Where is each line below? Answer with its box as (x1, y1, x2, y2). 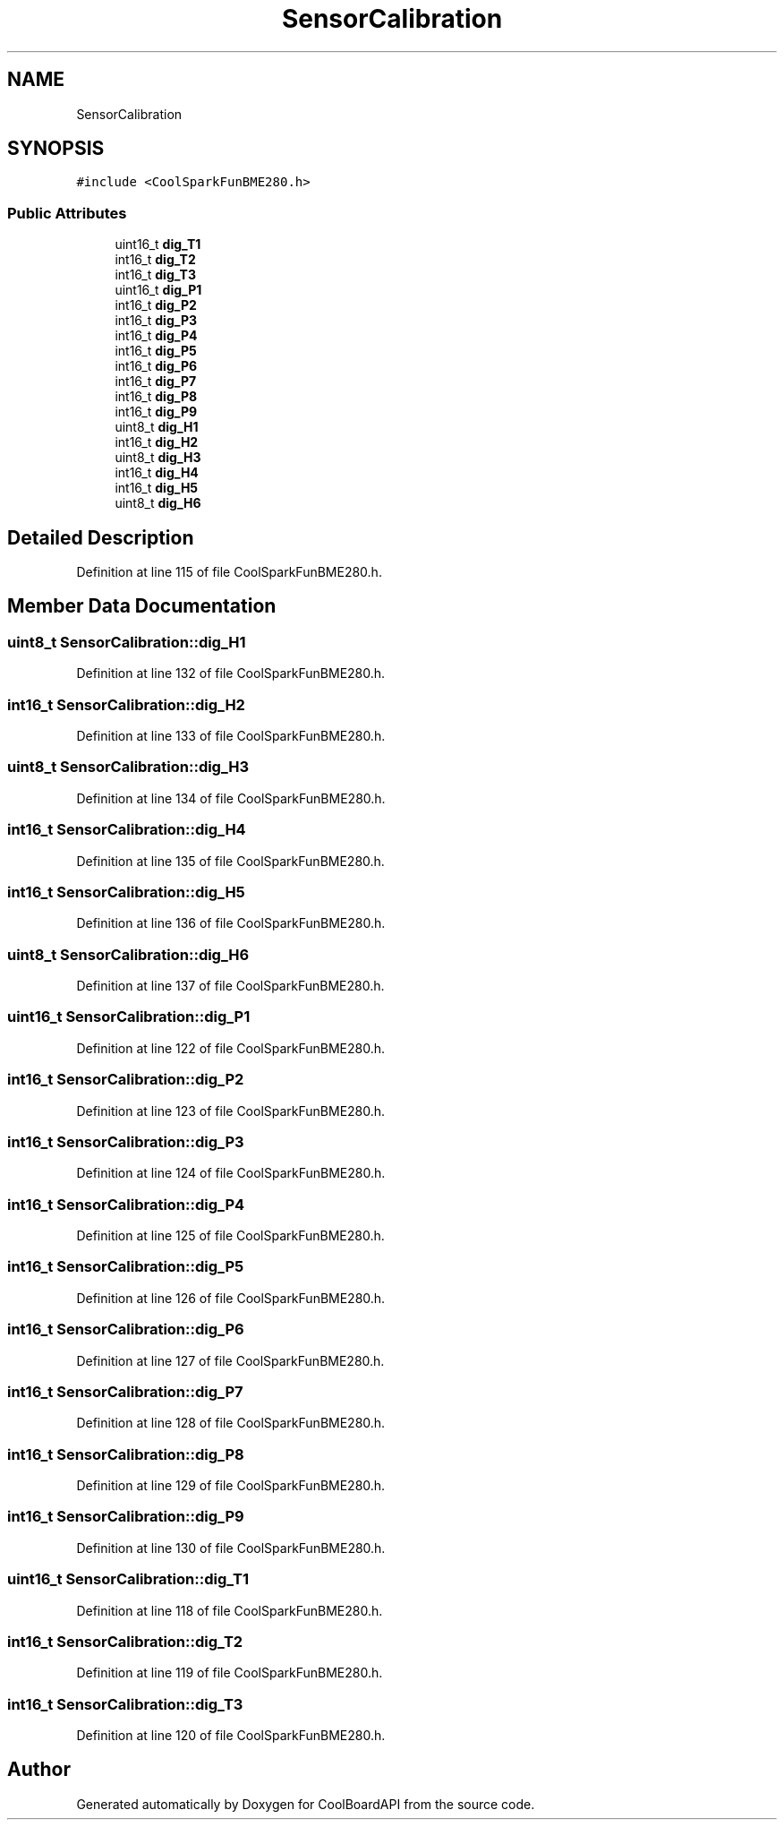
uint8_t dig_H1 (115, 419, 199, 435)
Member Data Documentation (7, 595, 277, 618)
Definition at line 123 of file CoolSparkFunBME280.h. (76, 1102, 386, 1119)
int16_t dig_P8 (115, 389, 198, 405)
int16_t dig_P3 (115, 313, 197, 329)
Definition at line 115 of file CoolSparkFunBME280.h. (76, 564, 382, 580)
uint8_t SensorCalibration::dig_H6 (7, 945, 250, 964)
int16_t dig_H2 (115, 434, 199, 450)
